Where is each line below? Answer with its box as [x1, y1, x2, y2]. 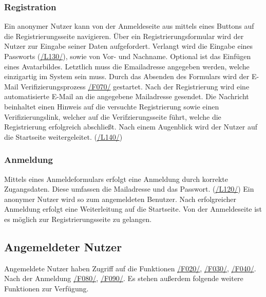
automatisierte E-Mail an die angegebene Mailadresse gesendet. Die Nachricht [4, 91, 249, 102]
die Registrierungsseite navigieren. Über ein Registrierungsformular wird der [4, 30, 244, 41]
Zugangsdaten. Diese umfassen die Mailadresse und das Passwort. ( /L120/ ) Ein [4, 183, 254, 194]
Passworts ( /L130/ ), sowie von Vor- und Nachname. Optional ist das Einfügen [4, 51, 251, 61]
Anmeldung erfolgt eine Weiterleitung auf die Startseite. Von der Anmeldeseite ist [4, 203, 262, 214]
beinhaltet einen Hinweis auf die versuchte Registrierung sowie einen [4, 101, 219, 112]
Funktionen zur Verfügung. [4, 283, 89, 293]
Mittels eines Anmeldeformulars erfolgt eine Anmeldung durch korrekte [4, 173, 229, 184]
